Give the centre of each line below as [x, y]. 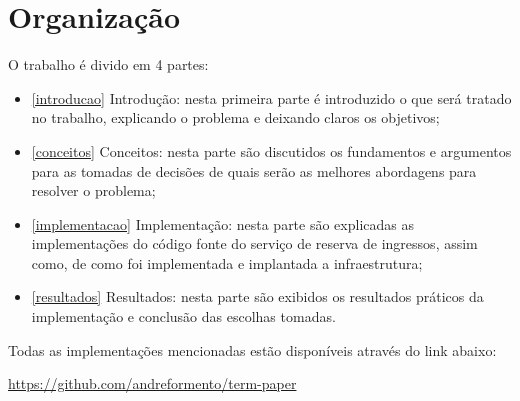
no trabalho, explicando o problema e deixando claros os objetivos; [235, 117]
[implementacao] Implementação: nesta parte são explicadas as [222, 223]
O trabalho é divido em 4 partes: [108, 64]
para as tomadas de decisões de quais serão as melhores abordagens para [254, 170]
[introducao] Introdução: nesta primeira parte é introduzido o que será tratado [271, 97]
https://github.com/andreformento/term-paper [152, 383]
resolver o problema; [93, 190]
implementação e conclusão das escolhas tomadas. [183, 316]
